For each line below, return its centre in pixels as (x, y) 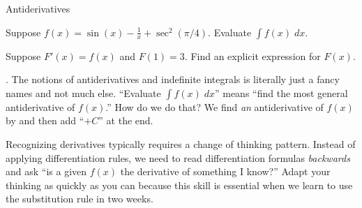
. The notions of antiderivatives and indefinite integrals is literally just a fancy (173, 79)
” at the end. (126, 120)
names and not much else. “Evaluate (83, 92)
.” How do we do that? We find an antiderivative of (214, 106)
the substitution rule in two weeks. (80, 199)
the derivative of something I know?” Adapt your (225, 171)
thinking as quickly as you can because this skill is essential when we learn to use (179, 185)
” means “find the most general (281, 92)
